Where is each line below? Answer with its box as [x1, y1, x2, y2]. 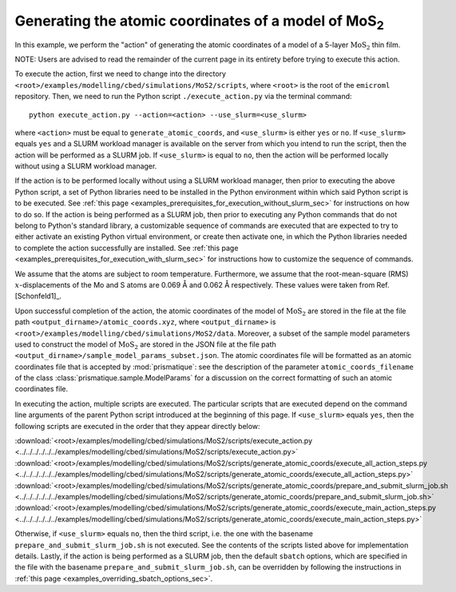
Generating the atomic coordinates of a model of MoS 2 [14, 12, 385, 33]
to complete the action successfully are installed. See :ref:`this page [14, 243, 239, 252]
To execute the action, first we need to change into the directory [14, 69, 227, 79]
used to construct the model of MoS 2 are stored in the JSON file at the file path [14, 340, 276, 351]
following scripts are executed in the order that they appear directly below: [14, 421, 260, 431]
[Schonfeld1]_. [14, 292, 62, 301]
